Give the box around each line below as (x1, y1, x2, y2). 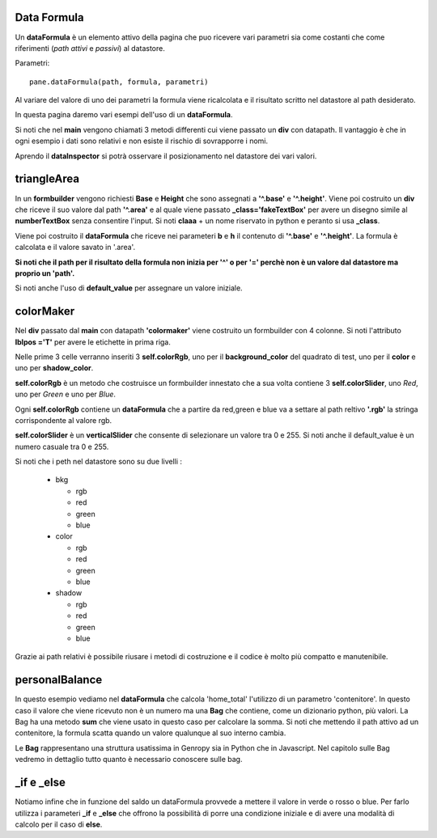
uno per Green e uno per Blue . (15, 389, 117, 400)
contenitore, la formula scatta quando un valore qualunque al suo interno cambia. (15, 728, 286, 738)
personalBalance (15, 673, 103, 687)
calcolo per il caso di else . (15, 819, 103, 829)
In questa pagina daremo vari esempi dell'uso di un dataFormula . (15, 110, 233, 120)
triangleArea (15, 172, 80, 186)
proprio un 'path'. (15, 268, 75, 278)
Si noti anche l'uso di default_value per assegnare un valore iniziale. (15, 283, 243, 293)
